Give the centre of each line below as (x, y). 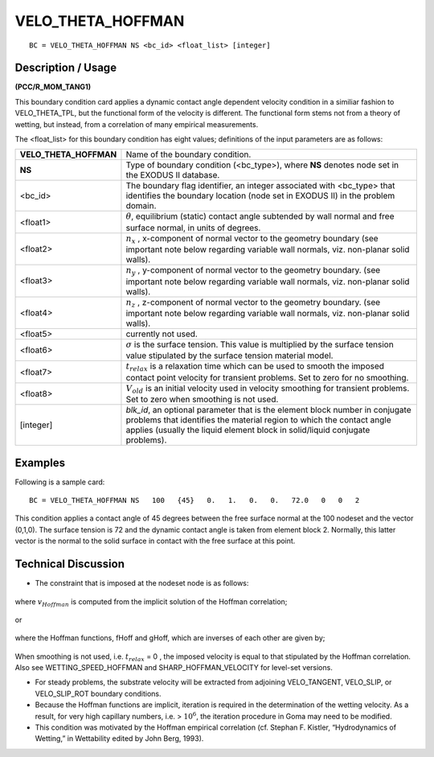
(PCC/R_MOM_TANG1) (53, 87)
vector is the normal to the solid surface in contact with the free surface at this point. (155, 541)
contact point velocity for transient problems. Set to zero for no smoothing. (267, 377)
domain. (141, 206)
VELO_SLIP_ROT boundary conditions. (98, 693)
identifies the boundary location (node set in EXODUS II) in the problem (260, 195)
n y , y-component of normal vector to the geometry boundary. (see (253, 271)
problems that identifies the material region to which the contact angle (258, 420)
